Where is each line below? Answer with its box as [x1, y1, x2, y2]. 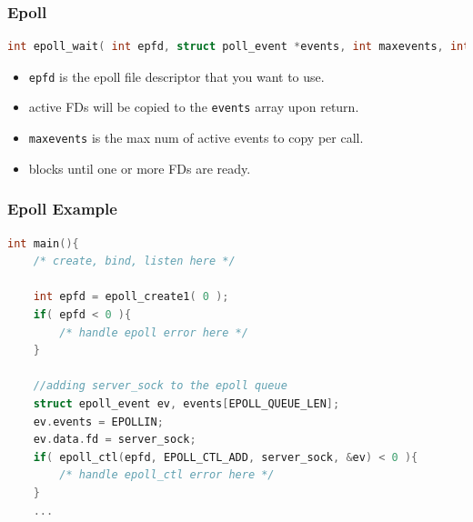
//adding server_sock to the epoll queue [33, 379, 287, 393]
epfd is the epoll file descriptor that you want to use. [28, 66, 325, 85]
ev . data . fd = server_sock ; [33, 433, 196, 447]
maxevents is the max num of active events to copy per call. [28, 128, 364, 147]
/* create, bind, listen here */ [33, 255, 236, 268]
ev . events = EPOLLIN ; [33, 415, 164, 428]
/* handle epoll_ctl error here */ [59, 468, 275, 482]
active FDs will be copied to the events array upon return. [28, 97, 359, 116]
